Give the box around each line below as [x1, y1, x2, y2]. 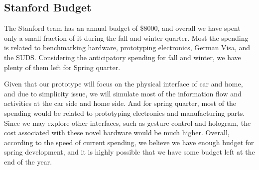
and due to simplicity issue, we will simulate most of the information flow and [4, 88, 242, 98]
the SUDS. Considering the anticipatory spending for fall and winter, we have [4, 52, 241, 62]
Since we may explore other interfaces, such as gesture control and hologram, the [4, 117, 251, 128]
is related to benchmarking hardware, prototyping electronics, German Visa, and [4, 42, 251, 53]
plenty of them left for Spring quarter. [4, 62, 121, 72]
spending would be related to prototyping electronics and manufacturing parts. [4, 107, 245, 118]
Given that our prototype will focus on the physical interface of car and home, [4, 79, 243, 89]
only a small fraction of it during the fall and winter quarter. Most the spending [4, 32, 249, 43]
